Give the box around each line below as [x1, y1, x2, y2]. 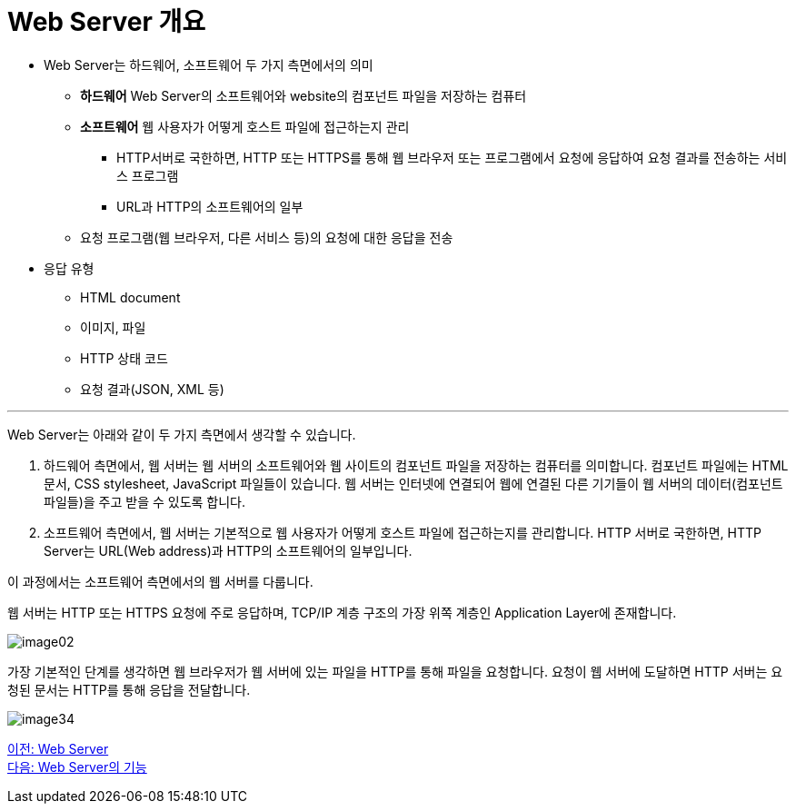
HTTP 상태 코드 [80, 350, 168, 366]
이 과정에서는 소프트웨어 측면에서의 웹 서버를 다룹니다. [7, 573, 313, 589]
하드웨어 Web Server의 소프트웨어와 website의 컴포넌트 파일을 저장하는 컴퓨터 [80, 87, 527, 104]
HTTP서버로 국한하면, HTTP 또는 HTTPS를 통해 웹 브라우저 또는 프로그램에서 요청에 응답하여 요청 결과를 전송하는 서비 [116, 149, 788, 165]
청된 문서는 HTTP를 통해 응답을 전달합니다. [7, 681, 251, 697]
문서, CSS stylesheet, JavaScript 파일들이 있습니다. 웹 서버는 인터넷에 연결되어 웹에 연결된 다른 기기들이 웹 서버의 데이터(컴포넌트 [44, 475, 783, 491]
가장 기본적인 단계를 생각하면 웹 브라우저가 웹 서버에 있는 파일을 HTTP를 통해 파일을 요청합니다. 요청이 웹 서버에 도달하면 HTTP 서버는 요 [7, 663, 783, 679]
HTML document [80, 289, 181, 305]
